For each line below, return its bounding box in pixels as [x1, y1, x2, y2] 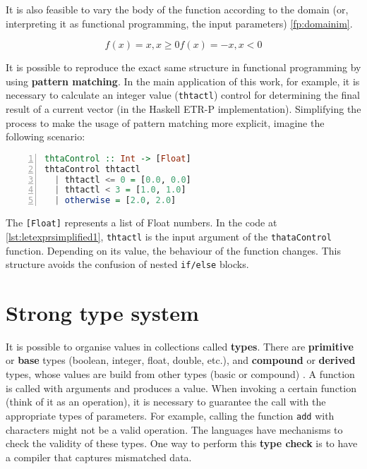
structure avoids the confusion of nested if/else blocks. [6, 257, 249, 272]
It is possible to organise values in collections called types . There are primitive [6, 339, 354, 353]
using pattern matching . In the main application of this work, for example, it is [6, 73, 360, 88]
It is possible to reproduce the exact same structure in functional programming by [6, 60, 361, 75]
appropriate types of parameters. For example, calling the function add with [6, 408, 335, 422]
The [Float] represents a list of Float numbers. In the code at [6, 215, 277, 230]
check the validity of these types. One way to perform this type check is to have [6, 436, 358, 451]
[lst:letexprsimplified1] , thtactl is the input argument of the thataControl [6, 229, 332, 243]
